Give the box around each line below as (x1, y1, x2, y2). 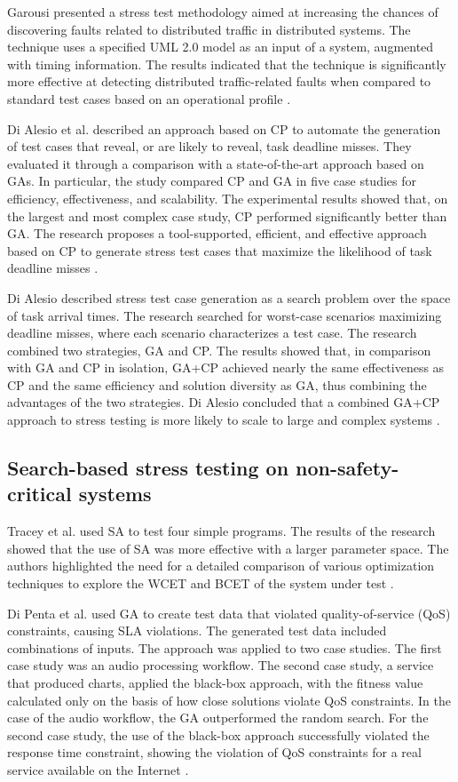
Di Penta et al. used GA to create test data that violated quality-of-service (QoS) (7, 603, 451, 622)
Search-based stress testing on (7, 454, 289, 482)
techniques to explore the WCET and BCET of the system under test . (7, 574, 394, 593)
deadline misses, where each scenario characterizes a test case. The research (7, 323, 417, 342)
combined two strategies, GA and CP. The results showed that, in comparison (7, 340, 431, 359)
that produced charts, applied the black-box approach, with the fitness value (7, 674, 423, 691)
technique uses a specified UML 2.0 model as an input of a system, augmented (7, 37, 434, 56)
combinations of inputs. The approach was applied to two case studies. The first (7, 638, 442, 657)
